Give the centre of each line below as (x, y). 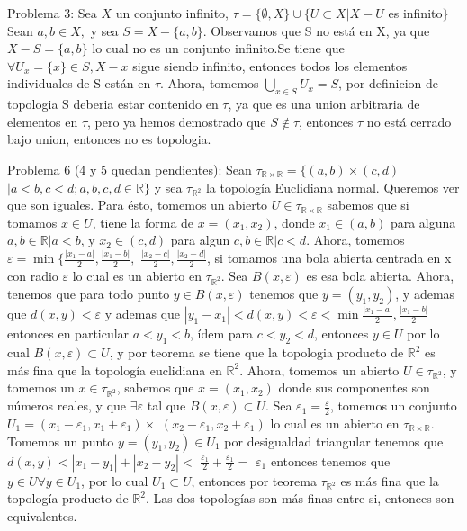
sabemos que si (368, 205)
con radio (33, 276)
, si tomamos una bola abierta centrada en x (329, 258)
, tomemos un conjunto (393, 405)
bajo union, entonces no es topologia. (109, 139)
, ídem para (222, 333)
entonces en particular (68, 333)
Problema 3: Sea (52, 13)
